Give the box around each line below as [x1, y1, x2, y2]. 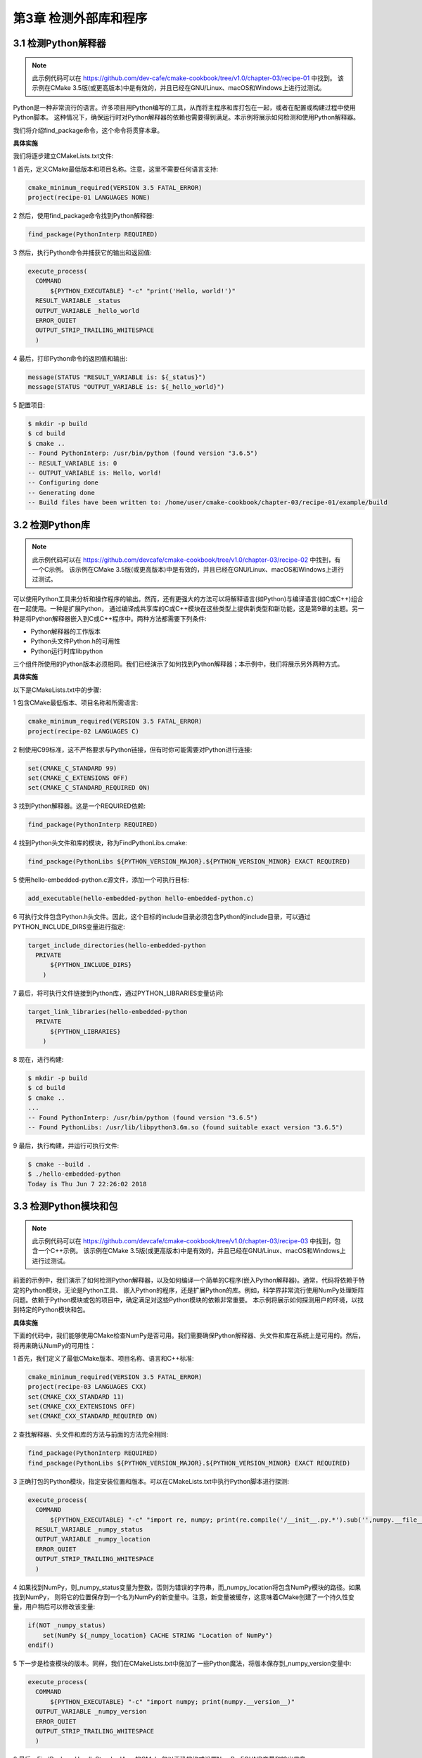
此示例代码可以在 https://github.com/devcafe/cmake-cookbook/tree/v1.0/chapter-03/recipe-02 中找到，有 [32, 556, 341, 564]
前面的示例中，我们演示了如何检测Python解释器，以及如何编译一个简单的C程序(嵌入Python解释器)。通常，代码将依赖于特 [13, 1276, 365, 1285]
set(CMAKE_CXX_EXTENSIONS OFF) [27, 1403, 136, 1411]
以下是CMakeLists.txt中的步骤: [13, 686, 101, 694]
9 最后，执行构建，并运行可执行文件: [13, 1141, 120, 1150]
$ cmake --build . [27, 1160, 91, 1168]
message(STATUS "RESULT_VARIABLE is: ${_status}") [27, 373, 207, 381]
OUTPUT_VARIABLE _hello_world [35, 307, 140, 314]
